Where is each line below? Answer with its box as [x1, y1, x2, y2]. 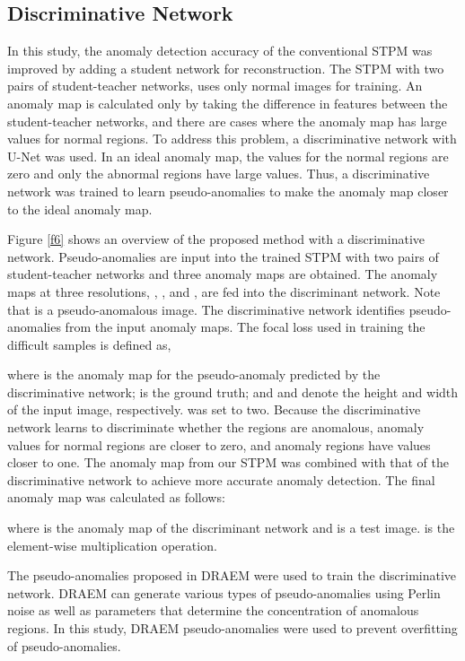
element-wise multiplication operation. [7, 535, 217, 554]
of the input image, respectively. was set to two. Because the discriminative [7, 400, 421, 419]
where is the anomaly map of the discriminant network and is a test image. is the [7, 518, 455, 537]
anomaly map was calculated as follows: [7, 488, 225, 507]
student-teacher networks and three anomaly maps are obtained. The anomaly [7, 265, 438, 283]
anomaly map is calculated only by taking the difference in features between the [7, 93, 448, 112]
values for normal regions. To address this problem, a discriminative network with [7, 129, 457, 148]
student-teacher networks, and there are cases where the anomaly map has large [7, 111, 447, 130]
